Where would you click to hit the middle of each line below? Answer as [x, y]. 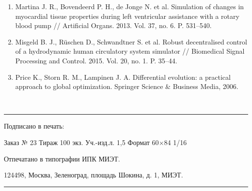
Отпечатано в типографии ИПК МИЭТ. [62, 158]
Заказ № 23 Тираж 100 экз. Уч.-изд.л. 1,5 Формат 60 [81, 142]
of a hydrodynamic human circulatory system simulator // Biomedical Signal [130, 51]
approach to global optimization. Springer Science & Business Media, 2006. [127, 86]
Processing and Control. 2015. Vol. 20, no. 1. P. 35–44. [96, 60]
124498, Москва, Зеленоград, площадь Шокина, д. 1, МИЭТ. [94, 175]
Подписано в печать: [34, 126]
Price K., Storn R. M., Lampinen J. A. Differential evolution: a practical [123, 77]
